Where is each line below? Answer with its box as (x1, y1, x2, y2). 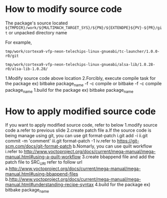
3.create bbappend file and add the (81, 154, 155, 160)
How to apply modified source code (5, 106, 156, 117)
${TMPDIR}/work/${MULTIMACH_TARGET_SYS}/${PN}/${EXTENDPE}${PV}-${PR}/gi (5, 25, 162, 30)
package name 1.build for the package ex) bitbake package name (5, 87, 133, 94)
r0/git (5, 53, 19, 58)
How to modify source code (5, 3, 122, 15)
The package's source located (5, 20, 68, 26)
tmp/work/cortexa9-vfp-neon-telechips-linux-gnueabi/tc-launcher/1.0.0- (5, 49, 160, 54)
